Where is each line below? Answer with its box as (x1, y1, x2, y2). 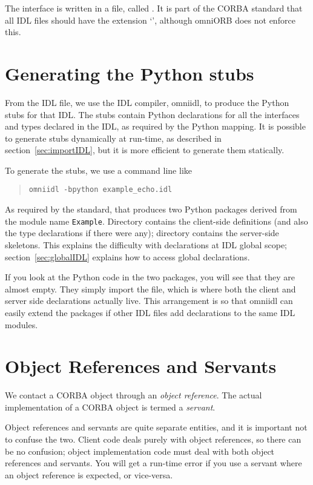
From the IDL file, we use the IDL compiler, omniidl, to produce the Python (5, 96, 289, 108)
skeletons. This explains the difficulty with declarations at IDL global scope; (5, 238, 287, 251)
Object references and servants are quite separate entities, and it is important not (5, 421, 308, 434)
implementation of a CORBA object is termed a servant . (5, 400, 216, 413)
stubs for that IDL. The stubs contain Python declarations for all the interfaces (5, 108, 300, 120)
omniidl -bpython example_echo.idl (28, 185, 173, 194)
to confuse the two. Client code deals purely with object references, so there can (5, 433, 301, 446)
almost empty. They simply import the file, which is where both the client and (5, 282, 296, 295)
